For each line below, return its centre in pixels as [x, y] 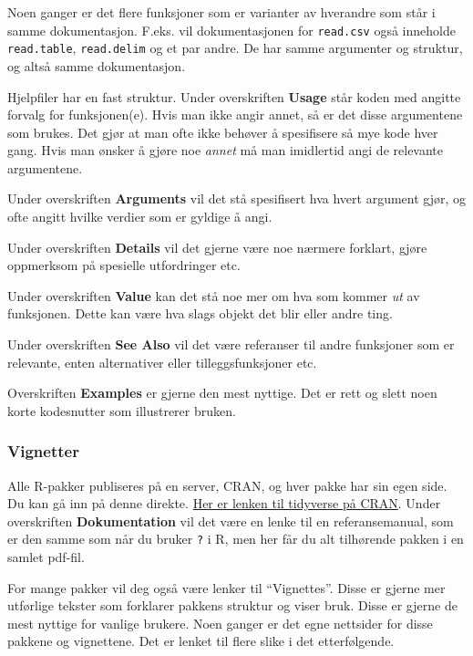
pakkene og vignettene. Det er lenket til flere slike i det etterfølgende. [201, 641]
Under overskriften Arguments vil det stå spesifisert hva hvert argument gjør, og [237, 198]
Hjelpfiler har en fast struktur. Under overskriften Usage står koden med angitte [234, 96]
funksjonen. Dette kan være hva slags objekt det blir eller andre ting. [200, 313]
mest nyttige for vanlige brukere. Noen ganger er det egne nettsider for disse [220, 623]
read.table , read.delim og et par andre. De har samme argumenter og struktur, [235, 48]
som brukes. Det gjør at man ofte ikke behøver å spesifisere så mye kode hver [223, 132]
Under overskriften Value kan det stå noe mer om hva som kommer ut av [214, 295]
